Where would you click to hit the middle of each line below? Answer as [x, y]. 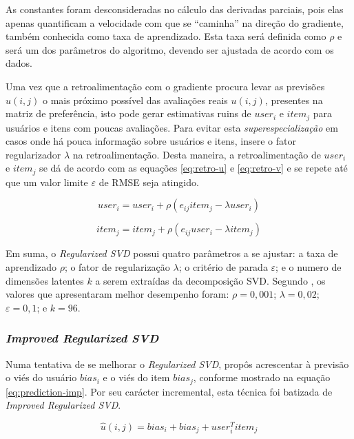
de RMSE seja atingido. [149, 182]
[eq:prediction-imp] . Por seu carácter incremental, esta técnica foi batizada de [169, 391]
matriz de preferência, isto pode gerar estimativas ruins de [128, 113]
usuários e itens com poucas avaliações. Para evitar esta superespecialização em [172, 127]
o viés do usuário [41, 377]
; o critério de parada [223, 267]
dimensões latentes [45, 280]
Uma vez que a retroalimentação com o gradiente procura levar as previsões [165, 86]
